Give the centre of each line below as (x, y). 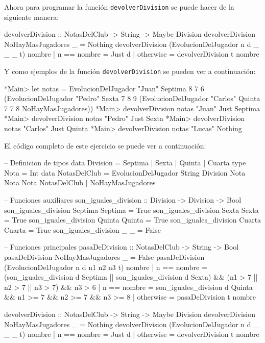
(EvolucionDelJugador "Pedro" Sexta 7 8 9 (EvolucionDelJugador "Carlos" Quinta (132, 98)
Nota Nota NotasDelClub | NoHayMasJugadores (80, 182)
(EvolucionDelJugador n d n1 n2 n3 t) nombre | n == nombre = (106, 267)
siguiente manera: (32, 17)
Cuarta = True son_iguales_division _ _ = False (83, 229)
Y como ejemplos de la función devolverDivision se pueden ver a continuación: (130, 71)
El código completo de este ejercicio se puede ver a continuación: (105, 145)
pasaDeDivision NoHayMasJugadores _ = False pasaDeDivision (104, 257)
